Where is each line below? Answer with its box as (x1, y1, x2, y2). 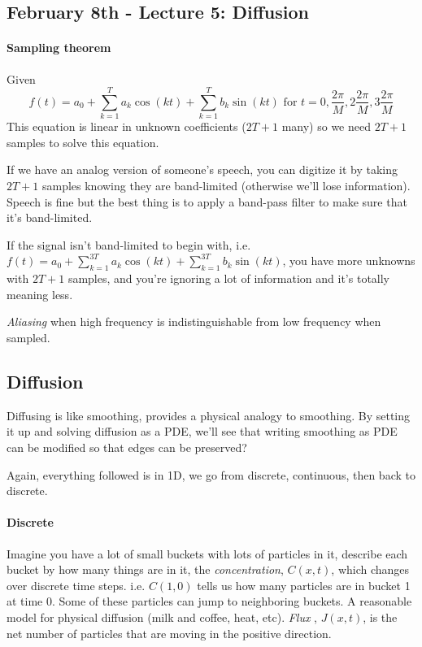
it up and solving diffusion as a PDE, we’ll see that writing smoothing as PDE (7, 423, 398, 440)
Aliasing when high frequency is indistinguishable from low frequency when (7, 313, 381, 330)
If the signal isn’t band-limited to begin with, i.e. (7, 236, 251, 253)
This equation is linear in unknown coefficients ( (7, 118, 246, 135)
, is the (363, 608, 398, 625)
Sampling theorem (7, 39, 111, 56)
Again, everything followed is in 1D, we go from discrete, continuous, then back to (7, 466, 415, 483)
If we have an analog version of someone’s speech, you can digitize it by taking (7, 161, 398, 178)
